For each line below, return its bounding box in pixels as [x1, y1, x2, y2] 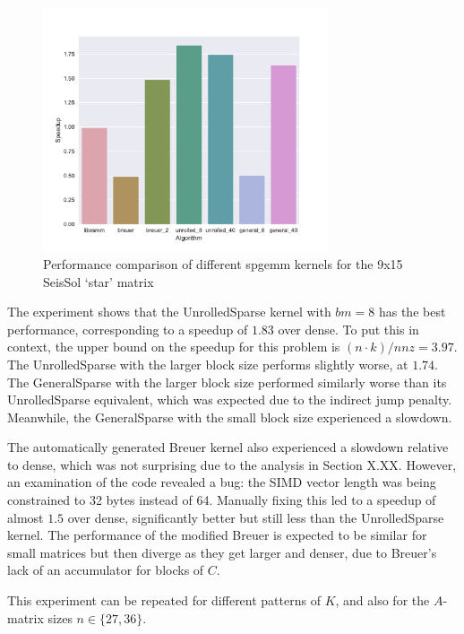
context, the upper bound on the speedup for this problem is [7, 337, 340, 356]
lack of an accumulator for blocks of [7, 560, 204, 579]
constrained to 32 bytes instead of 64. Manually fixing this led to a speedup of [7, 491, 436, 509]
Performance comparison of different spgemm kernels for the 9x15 [43, 254, 403, 273]
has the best [378, 302, 446, 321]
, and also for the [335, 591, 430, 610]
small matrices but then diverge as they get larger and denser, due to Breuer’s [7, 543, 437, 561]
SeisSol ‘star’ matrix [43, 272, 154, 291]
